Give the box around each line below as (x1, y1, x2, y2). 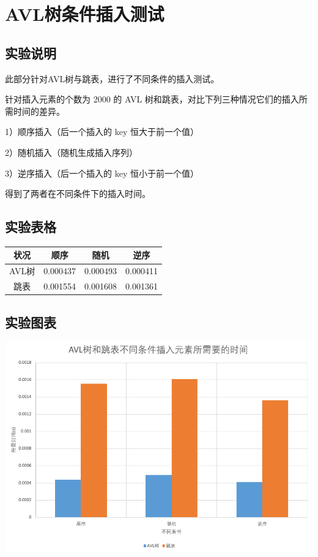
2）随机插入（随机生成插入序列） (5, 145, 138, 158)
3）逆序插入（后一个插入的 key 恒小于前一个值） (5, 166, 199, 179)
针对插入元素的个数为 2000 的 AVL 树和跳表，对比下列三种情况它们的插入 (5, 93, 299, 106)
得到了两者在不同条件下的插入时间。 (5, 187, 150, 200)
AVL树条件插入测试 (5, 1, 165, 26)
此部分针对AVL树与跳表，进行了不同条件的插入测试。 (5, 72, 220, 85)
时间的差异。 (13, 104, 65, 117)
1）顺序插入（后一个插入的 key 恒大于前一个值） (5, 125, 199, 138)
